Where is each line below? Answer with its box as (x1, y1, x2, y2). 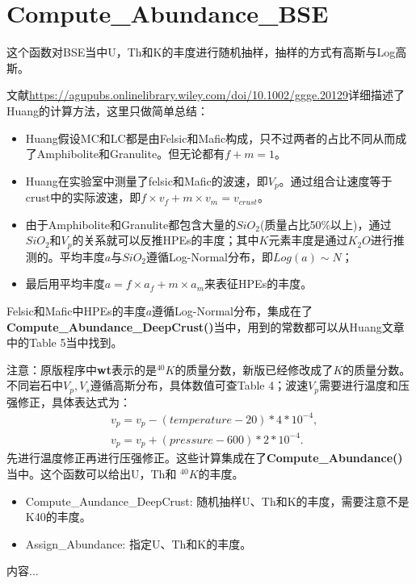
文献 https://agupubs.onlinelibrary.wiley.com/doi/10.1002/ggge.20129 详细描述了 (6, 86, 405, 103)
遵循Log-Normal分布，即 (146, 248, 273, 265)
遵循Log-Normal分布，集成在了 (152, 302, 313, 319)
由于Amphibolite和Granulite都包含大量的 (25, 215, 237, 232)
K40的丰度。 (25, 508, 91, 525)
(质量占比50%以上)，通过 (259, 215, 392, 232)
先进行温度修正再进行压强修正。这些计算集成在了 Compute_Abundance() (6, 449, 403, 466)
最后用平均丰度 (25, 275, 105, 292)
